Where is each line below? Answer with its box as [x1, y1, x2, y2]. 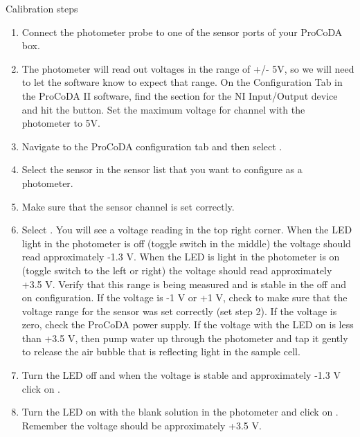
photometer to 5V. [21, 116, 101, 130]
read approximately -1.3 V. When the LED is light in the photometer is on [21, 249, 340, 264]
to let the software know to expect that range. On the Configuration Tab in [21, 75, 343, 89]
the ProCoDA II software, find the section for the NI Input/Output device [21, 88, 338, 102]
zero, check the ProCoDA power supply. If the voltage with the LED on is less [21, 317, 354, 332]
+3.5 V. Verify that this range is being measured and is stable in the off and [21, 276, 347, 291]
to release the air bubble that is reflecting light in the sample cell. [21, 344, 300, 359]
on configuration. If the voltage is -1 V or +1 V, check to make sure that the [21, 290, 348, 305]
